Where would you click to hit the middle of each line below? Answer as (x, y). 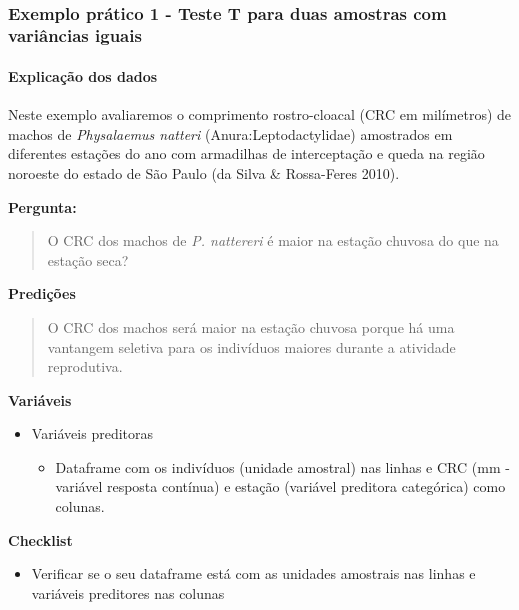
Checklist (40, 539)
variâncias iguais (75, 35)
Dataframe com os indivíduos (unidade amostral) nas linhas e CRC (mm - (282, 466)
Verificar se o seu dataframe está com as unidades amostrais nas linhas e (253, 573)
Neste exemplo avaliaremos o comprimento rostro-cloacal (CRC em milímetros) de (260, 114)
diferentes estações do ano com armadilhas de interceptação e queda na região (246, 153)
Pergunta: (42, 206)
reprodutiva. (85, 366)
